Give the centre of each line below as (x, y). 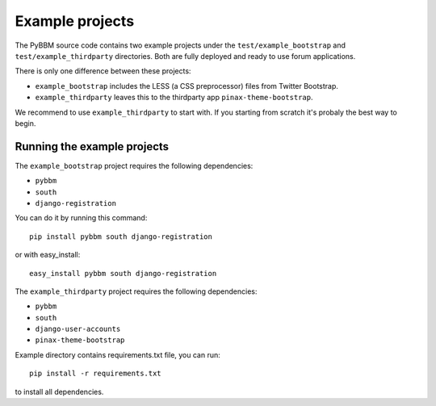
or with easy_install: (48, 255)
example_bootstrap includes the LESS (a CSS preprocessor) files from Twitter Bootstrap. (187, 86)
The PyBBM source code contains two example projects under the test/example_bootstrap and (180, 45)
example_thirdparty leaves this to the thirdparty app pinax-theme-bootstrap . (174, 98)
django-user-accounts (78, 329)
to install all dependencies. (59, 391)
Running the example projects (92, 146)
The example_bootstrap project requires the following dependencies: (134, 165)
